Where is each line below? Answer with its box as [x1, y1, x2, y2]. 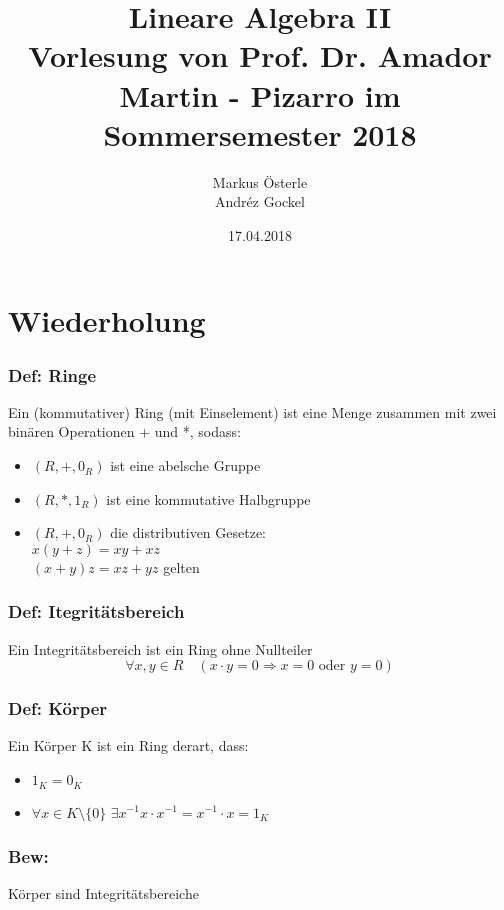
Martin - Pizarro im [119, 74, 401, 115]
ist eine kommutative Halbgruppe [106, 488, 311, 509]
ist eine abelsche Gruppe [110, 455, 261, 476]
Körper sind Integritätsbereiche [8, 883, 199, 904]
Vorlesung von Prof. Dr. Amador [28, 35, 492, 76]
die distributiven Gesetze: [110, 522, 267, 543]
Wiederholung [8, 300, 206, 341]
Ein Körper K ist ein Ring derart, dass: [8, 735, 249, 756]
